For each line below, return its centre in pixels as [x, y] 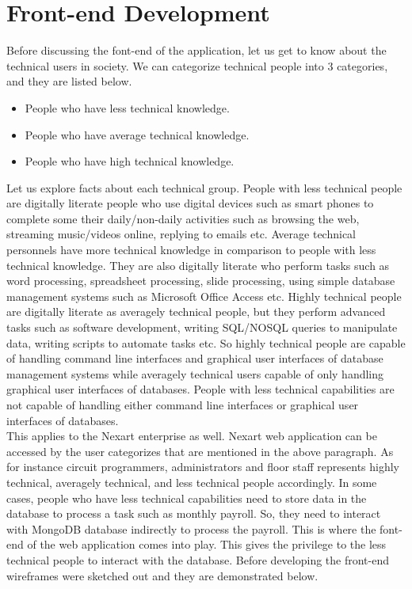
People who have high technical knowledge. [130, 161]
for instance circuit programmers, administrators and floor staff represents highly [203, 467]
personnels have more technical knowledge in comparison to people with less [191, 250]
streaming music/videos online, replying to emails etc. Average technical [181, 234]
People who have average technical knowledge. [137, 134]
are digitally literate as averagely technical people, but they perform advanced [196, 312]
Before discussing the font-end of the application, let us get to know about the [196, 50]
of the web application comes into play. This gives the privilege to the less [207, 544]
